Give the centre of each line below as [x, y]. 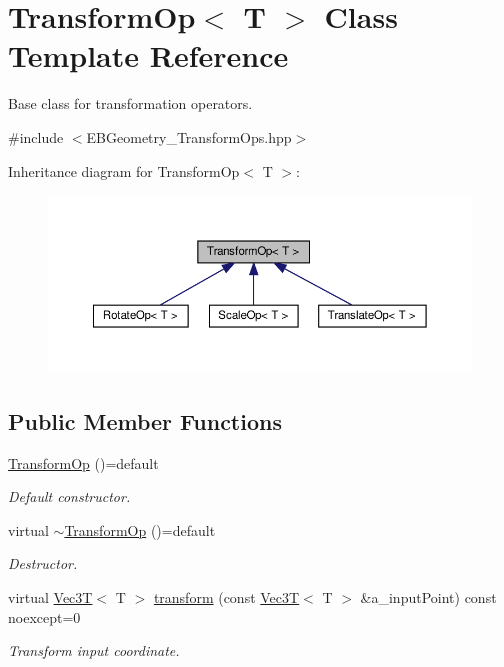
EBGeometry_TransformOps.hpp [189, 136]
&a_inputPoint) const [428, 597]
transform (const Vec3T [226, 597]
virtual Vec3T [50, 597]
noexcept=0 [44, 616]
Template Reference [148, 55]
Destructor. [43, 563]
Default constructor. [69, 496]
